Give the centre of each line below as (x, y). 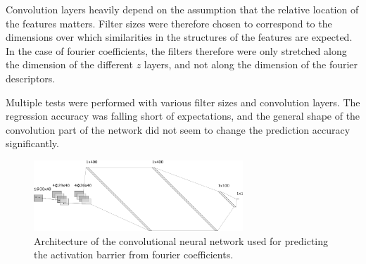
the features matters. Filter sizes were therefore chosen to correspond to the (169, 23)
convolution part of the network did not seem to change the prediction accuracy (178, 129)
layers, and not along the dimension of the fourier (251, 64)
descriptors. (31, 78)
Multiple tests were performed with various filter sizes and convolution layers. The (183, 102)
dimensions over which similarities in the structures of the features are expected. (179, 37)
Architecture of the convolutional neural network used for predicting (181, 240)
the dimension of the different (69, 64)
